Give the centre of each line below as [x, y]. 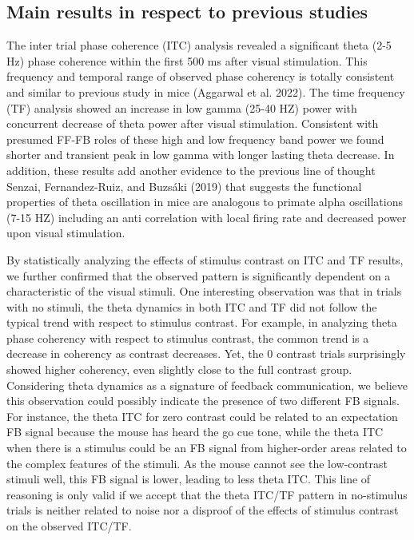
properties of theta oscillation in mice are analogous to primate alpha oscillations [205, 202]
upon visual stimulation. [66, 233]
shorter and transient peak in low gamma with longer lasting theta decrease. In [201, 155]
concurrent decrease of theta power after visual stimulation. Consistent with [193, 123]
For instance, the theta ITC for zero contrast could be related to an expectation [202, 416]
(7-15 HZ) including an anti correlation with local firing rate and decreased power [207, 217]
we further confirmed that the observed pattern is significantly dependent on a [199, 275]
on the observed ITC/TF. [69, 526]
